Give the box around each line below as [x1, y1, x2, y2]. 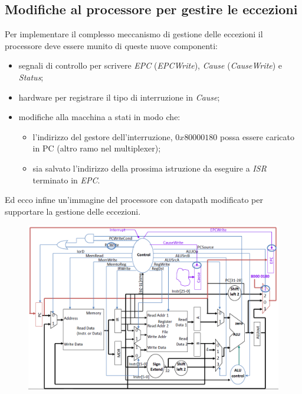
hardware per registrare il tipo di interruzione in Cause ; [18, 91, 220, 103]
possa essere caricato [220, 130, 294, 143]
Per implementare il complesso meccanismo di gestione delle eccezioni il [5, 28, 263, 40]
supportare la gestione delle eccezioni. [5, 205, 141, 217]
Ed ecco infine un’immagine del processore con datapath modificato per [5, 193, 263, 206]
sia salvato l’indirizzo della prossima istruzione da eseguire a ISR [32, 162, 267, 174]
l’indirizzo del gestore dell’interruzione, [32, 130, 173, 143]
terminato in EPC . [32, 173, 100, 186]
